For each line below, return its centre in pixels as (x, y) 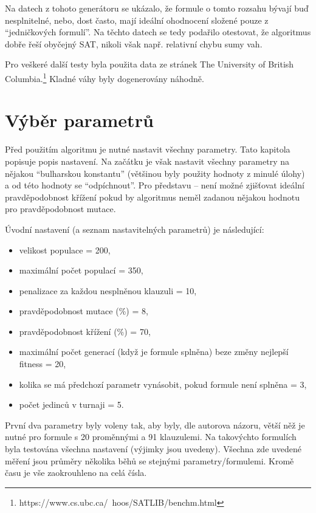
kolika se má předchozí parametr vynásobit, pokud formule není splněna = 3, (163, 384)
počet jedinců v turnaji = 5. (71, 405)
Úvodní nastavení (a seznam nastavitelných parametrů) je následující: (135, 229)
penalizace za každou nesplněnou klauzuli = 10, (108, 290)
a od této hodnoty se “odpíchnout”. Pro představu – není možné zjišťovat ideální (155, 185)
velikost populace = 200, (65, 250)
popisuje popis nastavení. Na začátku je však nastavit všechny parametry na (147, 161)
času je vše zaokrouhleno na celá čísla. (76, 473)
